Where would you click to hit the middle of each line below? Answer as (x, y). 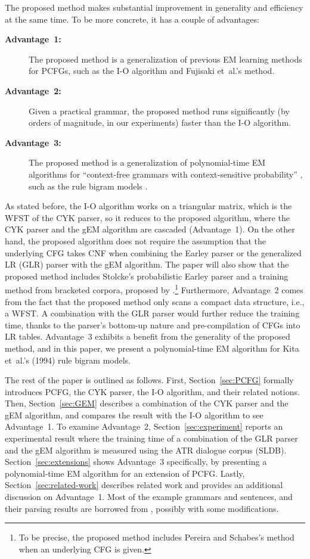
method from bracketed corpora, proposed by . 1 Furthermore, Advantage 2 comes (154, 289)
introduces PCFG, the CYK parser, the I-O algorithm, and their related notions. (152, 391)
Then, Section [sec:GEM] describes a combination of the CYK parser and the (147, 403)
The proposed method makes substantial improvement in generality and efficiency (154, 7)
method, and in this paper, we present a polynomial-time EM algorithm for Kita (152, 348)
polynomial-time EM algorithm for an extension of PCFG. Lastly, (125, 473)
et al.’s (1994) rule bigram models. (68, 360)
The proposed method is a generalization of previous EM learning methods (165, 59)
